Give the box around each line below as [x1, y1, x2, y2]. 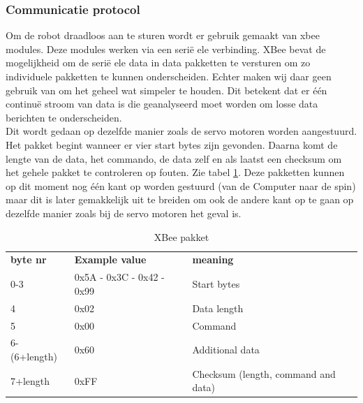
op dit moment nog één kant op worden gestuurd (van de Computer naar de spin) [6, 178, 356, 193]
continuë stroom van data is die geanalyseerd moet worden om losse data [6, 96, 318, 111]
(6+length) [10, 349, 57, 363]
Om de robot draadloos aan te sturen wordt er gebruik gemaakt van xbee [6, 28, 320, 43]
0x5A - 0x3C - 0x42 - [74, 270, 165, 284]
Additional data [192, 342, 260, 357]
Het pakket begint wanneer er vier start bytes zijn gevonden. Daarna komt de [6, 137, 338, 152]
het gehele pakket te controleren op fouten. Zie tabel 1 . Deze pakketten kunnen [6, 165, 345, 179]
